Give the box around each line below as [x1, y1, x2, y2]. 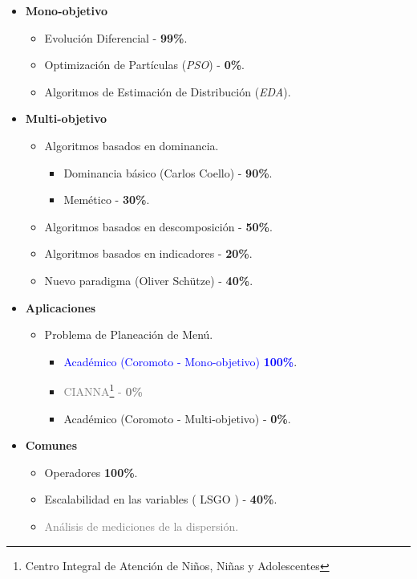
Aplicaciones [25, 299, 96, 316]
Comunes [25, 437, 78, 454]
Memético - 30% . [63, 191, 150, 208]
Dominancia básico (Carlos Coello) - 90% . [63, 164, 273, 181]
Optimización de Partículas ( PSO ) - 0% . [44, 56, 245, 73]
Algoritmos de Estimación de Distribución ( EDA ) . [44, 83, 291, 100]
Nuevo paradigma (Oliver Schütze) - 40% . [44, 271, 253, 288]
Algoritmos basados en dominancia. [44, 137, 219, 153]
